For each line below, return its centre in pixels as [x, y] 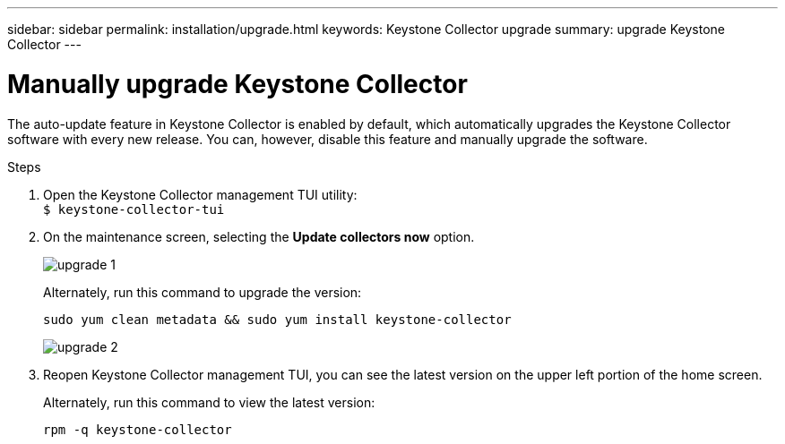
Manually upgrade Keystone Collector [237, 84]
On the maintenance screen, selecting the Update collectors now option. [259, 236]
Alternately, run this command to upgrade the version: [203, 292]
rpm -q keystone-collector [138, 429]
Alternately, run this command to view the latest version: [209, 402]
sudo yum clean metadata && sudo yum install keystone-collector [277, 319]
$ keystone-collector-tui [134, 209]
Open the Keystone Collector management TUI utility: [200, 194]
